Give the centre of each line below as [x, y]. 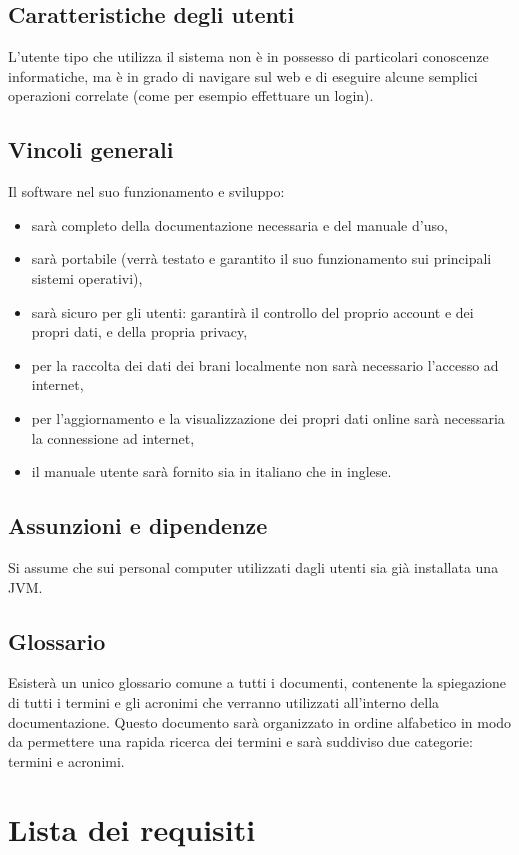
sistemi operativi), [87, 277]
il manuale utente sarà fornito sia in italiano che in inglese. [211, 471]
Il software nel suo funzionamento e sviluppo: [146, 191]
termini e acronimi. [66, 760]
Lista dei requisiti [132, 829]
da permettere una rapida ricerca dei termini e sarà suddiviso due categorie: [240, 741]
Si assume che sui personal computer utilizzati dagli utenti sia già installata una [253, 566]
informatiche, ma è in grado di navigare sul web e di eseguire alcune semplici [243, 75]
